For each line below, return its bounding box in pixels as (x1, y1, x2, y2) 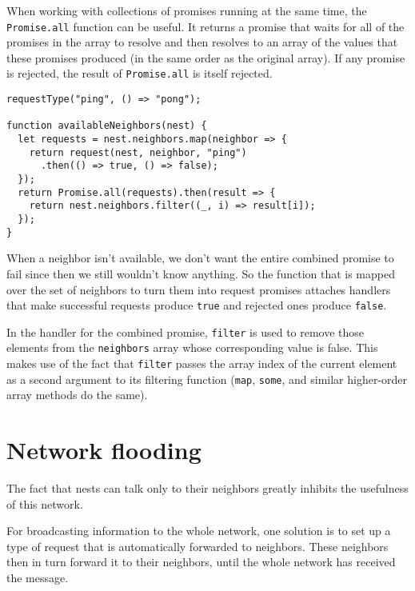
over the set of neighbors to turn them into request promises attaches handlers (6, 281, 391, 297)
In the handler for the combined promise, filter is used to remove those (6, 323, 365, 340)
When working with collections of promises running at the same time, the (6, 2, 367, 18)
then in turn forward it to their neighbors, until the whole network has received (6, 553, 396, 570)
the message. (6, 569, 69, 586)
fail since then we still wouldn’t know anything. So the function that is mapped (6, 265, 395, 282)
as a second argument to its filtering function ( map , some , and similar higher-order (6, 370, 408, 387)
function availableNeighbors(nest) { (6, 120, 207, 132)
